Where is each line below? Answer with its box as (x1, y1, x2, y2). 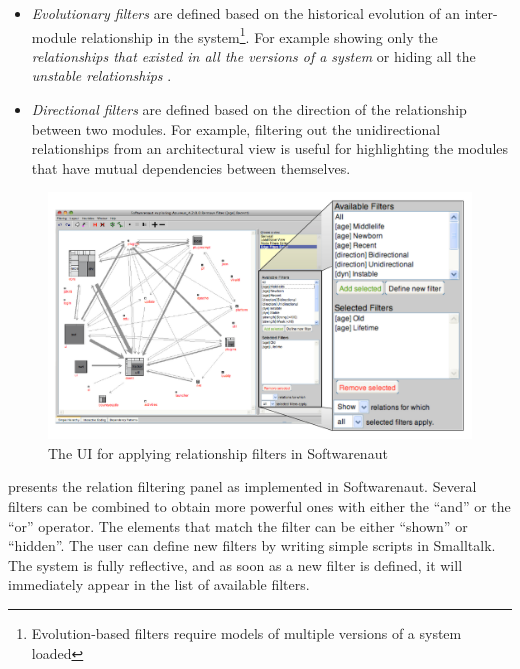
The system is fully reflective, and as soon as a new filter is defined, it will (8, 554, 463, 575)
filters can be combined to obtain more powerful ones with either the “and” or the (8, 495, 511, 516)
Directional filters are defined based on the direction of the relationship (31, 99, 467, 120)
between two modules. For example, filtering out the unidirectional (31, 118, 441, 139)
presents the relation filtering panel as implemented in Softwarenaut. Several (8, 476, 477, 497)
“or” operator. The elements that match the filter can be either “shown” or (8, 515, 468, 536)
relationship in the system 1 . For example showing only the (81, 23, 438, 47)
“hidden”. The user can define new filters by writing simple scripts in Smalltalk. (8, 535, 496, 556)
